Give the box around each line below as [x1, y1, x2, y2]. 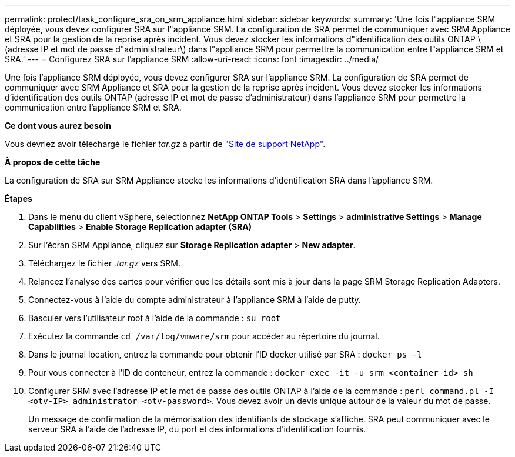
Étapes [5, 194, 32, 204]
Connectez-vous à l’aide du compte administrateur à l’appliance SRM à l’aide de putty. [28, 295, 361, 305]
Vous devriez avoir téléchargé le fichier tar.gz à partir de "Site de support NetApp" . [5, 139, 326, 149]
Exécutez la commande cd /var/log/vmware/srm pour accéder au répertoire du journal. [28, 331, 380, 341]
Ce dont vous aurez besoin [5, 121, 111, 131]
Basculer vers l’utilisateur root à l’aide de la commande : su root [28, 313, 281, 323]
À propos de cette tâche [5, 157, 101, 167]
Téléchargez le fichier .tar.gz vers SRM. [28, 258, 180, 268]
